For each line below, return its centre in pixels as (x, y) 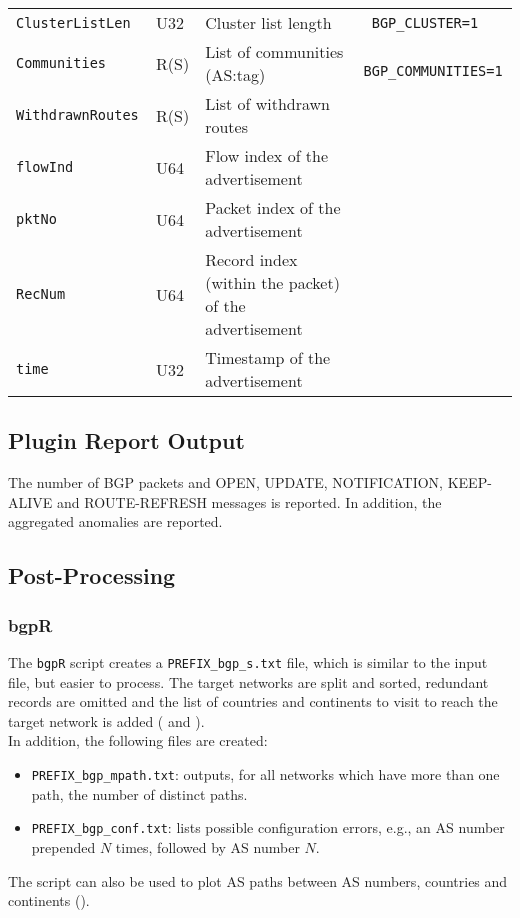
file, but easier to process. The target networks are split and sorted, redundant (248, 681)
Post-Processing (92, 575)
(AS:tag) (235, 74)
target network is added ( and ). (106, 720)
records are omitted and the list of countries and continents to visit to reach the (253, 701)
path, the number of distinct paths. (139, 793)
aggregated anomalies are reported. (115, 521)
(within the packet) (272, 282)
